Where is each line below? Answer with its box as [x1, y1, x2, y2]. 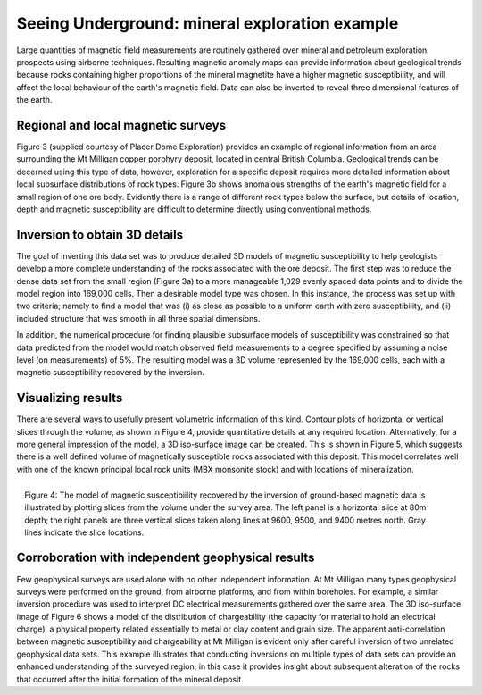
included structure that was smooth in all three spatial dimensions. [16, 313, 261, 323]
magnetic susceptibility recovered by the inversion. [16, 367, 205, 378]
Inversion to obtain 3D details [16, 227, 184, 242]
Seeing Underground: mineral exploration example [16, 13, 399, 33]
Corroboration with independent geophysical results [16, 550, 315, 565]
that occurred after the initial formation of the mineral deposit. [16, 674, 245, 684]
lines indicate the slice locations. [24, 527, 145, 538]
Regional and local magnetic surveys [16, 117, 227, 133]
